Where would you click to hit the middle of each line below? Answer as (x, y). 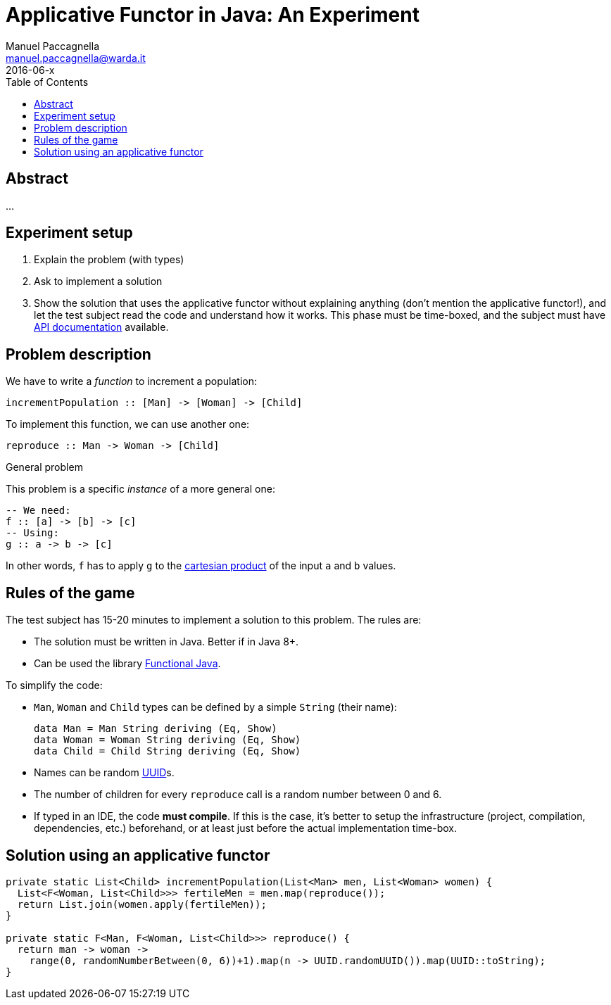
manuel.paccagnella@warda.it (76, 58)
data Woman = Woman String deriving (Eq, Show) (168, 740)
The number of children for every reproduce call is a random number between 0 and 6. (238, 795)
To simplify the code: (54, 685)
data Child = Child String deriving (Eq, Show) (168, 751)
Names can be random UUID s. (104, 773)
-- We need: (38, 511)
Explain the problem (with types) (109, 260)
